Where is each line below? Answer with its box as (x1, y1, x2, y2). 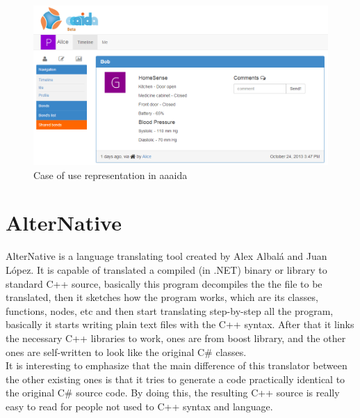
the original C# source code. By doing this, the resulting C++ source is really (6, 385, 340, 400)
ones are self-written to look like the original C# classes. (6, 344, 247, 359)
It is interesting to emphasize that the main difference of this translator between (6, 358, 347, 373)
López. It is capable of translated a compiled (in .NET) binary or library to (6, 263, 327, 277)
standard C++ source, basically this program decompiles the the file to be (6, 276, 322, 291)
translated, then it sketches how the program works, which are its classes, (6, 290, 318, 304)
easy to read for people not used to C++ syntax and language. (6, 398, 273, 413)
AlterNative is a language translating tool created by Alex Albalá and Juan (6, 249, 327, 263)
